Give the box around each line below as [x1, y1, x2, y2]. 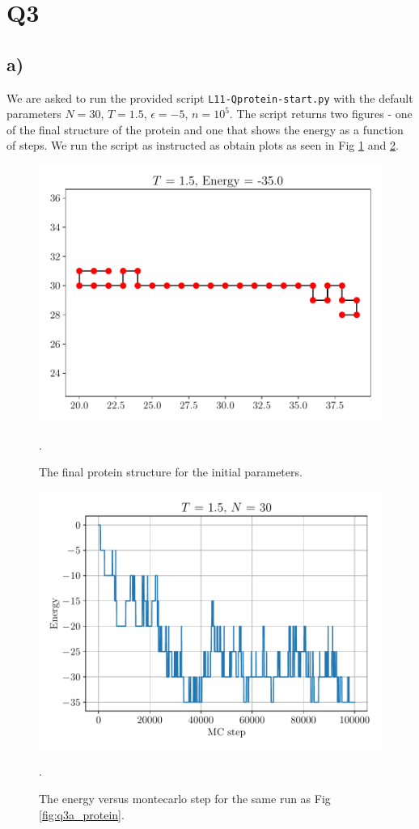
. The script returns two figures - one [229, 105, 413, 122]
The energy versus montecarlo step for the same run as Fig [39, 789, 331, 806]
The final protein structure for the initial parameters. [39, 463, 303, 480]
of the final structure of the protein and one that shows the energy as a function [6, 121, 404, 137]
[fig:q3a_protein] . [39, 806, 125, 823]
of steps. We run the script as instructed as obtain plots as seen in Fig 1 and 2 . [6, 137, 399, 154]
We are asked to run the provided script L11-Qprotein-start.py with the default [6, 89, 413, 106]
